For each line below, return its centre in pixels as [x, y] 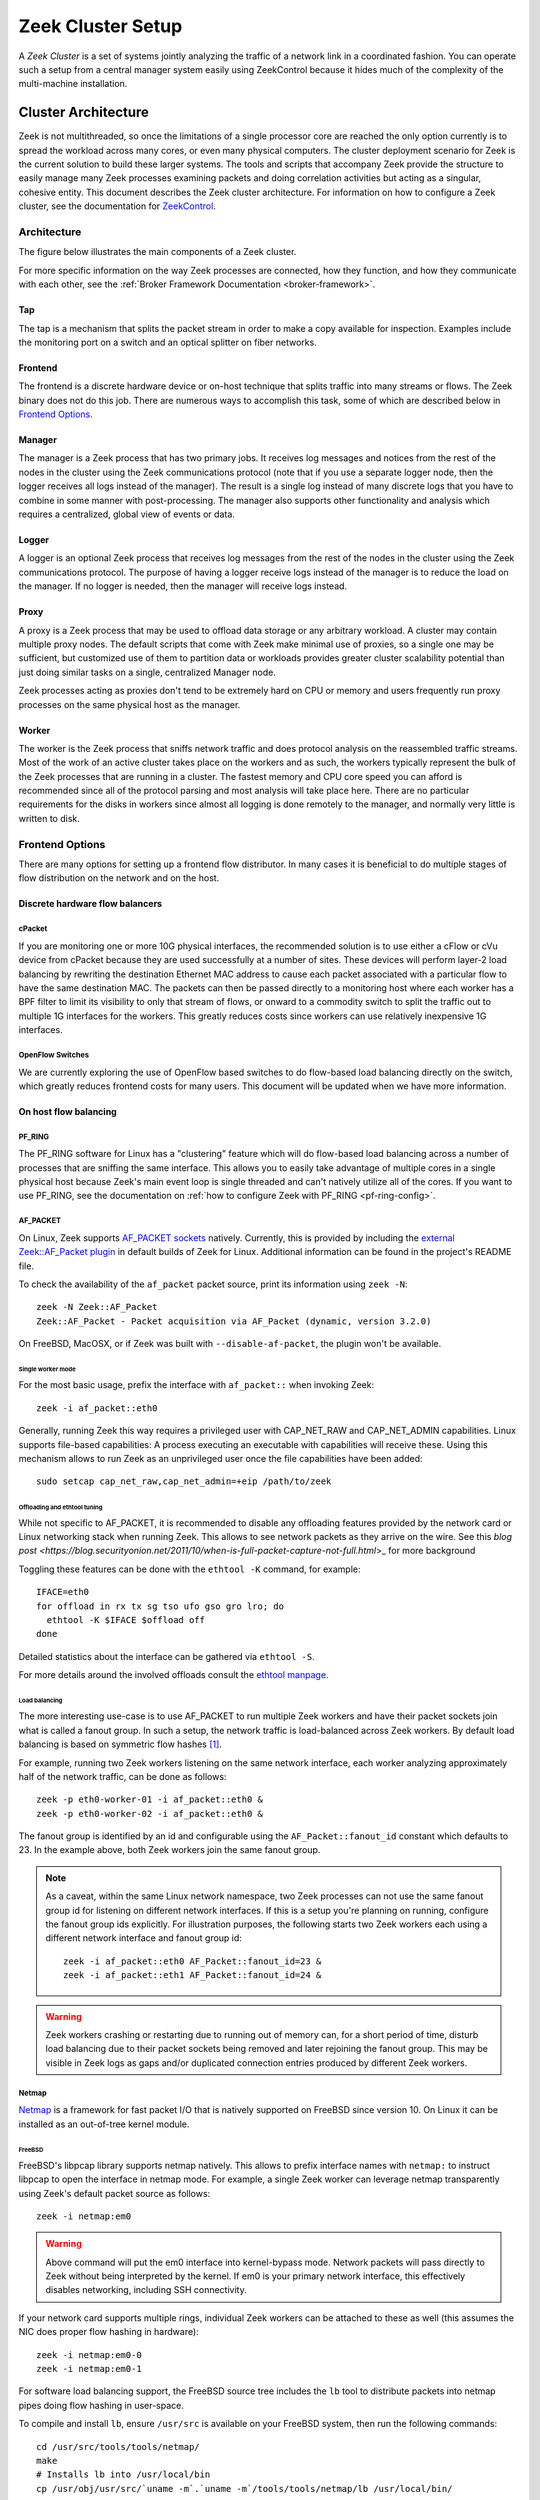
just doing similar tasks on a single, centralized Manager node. [147, 672]
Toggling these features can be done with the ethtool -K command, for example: [189, 1569]
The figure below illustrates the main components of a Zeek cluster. [157, 252]
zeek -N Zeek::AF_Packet [97, 1307]
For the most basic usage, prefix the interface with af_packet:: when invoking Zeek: [196, 1385]
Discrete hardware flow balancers [90, 904]
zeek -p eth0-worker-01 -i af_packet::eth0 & [150, 1799]
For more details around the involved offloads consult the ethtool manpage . [173, 1675]
